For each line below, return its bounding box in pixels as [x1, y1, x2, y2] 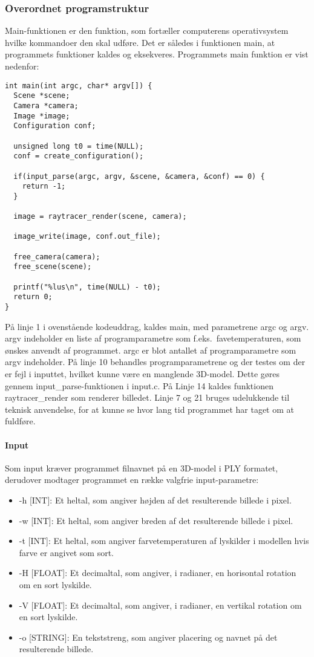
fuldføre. [5, 415, 36, 427]
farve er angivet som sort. [19, 546, 114, 558]
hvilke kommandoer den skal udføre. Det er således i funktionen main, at [5, 36, 275, 48]
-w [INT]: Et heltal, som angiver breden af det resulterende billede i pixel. [19, 514, 293, 526]
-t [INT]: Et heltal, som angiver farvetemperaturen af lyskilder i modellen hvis [19, 534, 309, 547]
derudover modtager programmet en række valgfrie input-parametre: [5, 473, 259, 486]
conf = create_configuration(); [13, 152, 144, 161]
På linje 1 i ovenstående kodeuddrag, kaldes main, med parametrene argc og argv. [5, 320, 309, 332]
